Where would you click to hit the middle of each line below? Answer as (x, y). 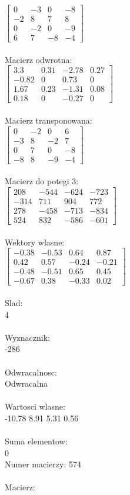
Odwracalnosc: (31, 372)
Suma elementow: (36, 441)
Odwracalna (26, 383)
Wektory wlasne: (35, 242)
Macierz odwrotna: (39, 59)
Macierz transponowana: (49, 120)
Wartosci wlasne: (35, 406)
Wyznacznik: (28, 337)
